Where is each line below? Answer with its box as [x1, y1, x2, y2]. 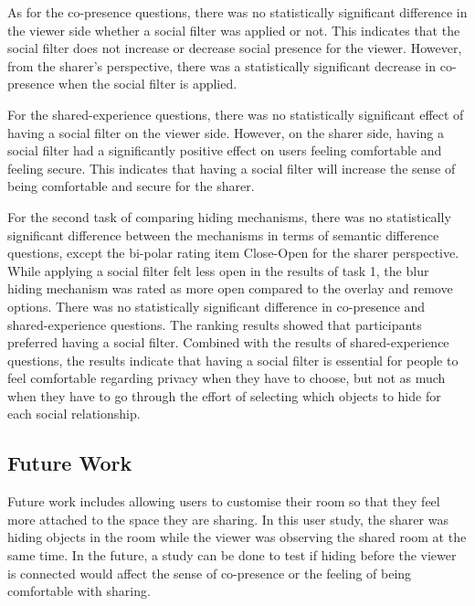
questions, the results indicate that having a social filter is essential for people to [7, 350, 459, 369]
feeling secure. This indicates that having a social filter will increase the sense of [7, 158, 456, 177]
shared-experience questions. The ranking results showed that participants [7, 314, 422, 334]
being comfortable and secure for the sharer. [7, 176, 255, 196]
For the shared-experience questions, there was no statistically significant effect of [7, 104, 464, 123]
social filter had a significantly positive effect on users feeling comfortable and [7, 141, 442, 160]
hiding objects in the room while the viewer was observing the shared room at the [7, 527, 467, 547]
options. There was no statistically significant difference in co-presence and [7, 296, 426, 315]
